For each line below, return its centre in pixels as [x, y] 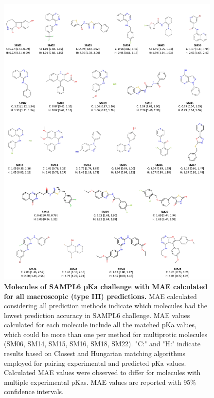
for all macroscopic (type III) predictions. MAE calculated [100, 296]
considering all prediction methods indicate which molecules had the [106, 306]
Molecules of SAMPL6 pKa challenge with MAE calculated [106, 286]
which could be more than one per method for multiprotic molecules [106, 334]
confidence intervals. [34, 391]
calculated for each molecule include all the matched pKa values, [100, 325]
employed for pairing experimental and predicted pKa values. [95, 363]
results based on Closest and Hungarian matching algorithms [95, 353]
